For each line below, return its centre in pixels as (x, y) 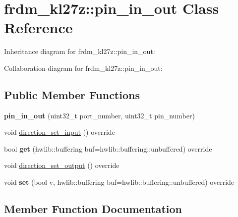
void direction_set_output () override (62, 165)
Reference (38, 27)
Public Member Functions (72, 94)
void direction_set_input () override (59, 132)
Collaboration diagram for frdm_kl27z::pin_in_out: (83, 68)
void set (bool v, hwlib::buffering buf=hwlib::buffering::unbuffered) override (119, 182)
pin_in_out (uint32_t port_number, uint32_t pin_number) (99, 115)
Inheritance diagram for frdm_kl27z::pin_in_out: (80, 51)
